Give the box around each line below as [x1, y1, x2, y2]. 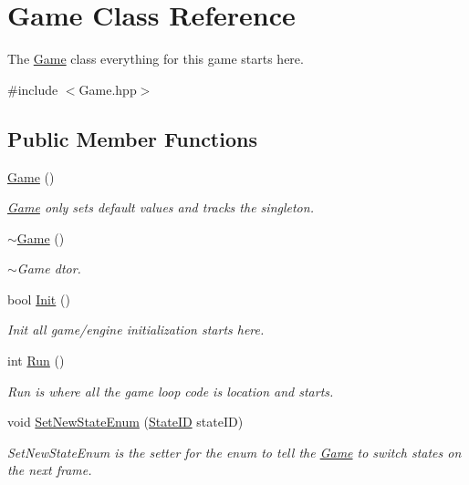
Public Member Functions [7, 124, 257, 152]
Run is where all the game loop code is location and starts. [7, 381, 334, 400]
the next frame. [7, 460, 92, 480]
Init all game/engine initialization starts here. [7, 320, 265, 339]
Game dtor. [16, 259, 81, 278]
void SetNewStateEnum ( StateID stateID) [7, 412, 244, 431]
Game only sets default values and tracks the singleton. [7, 198, 314, 217]
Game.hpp [78, 79, 137, 98]
